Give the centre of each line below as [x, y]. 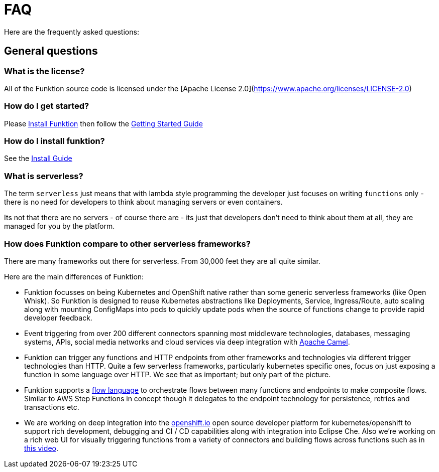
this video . [41, 448]
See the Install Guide [38, 159]
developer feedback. [58, 318]
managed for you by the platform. [60, 226]
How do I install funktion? [54, 141]
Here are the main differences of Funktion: [74, 276]
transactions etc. [52, 407]
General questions [51, 51]
